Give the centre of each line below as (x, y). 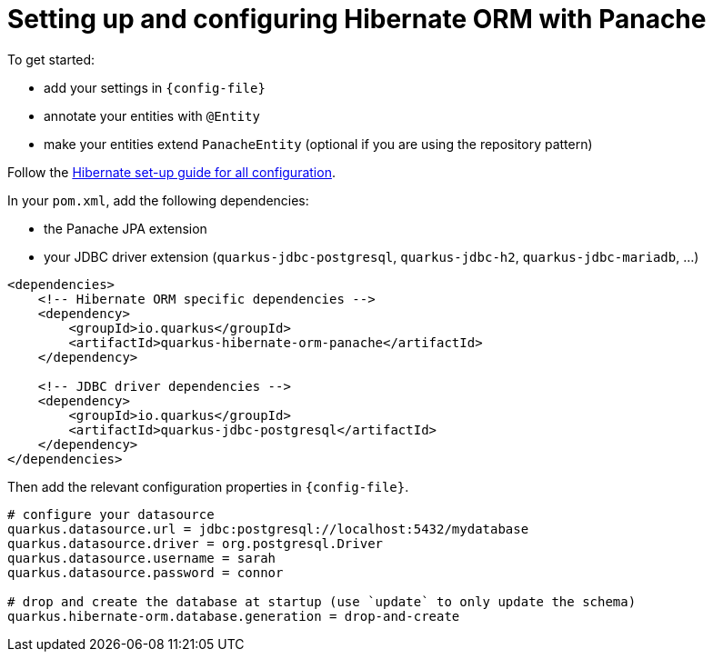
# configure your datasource (111, 514)
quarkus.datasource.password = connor (146, 572)
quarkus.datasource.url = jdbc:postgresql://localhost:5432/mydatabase (268, 529)
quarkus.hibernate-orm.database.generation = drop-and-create (234, 616)
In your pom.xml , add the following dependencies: (158, 200)
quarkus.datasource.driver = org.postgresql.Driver (196, 543)
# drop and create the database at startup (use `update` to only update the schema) (322, 601)
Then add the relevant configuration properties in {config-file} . (208, 486)
